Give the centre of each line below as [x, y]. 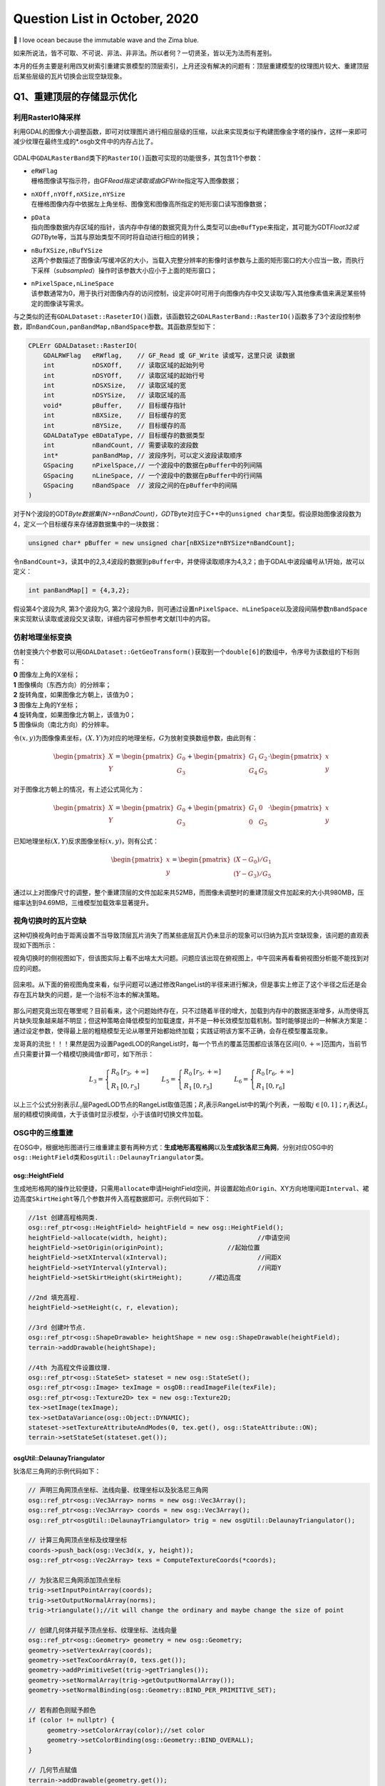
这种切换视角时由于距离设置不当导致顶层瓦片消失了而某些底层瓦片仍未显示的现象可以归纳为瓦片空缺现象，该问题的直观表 [191, 935]
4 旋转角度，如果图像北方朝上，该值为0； [75, 714]
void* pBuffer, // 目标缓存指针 [115, 405]
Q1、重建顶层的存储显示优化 [75, 96]
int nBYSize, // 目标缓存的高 [115, 425]
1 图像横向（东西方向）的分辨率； [62, 684]
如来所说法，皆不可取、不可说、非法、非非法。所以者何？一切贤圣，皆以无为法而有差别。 [144, 53]
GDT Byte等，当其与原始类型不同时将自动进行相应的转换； [116, 237]
